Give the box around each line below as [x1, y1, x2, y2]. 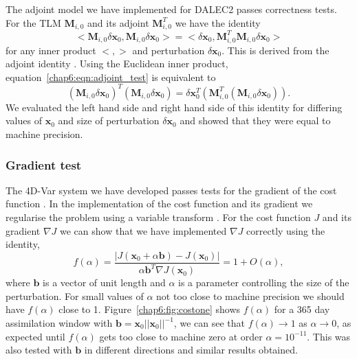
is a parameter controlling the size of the [178, 275, 349, 290]
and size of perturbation [58, 113, 160, 128]
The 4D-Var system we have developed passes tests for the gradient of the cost [6, 183, 337, 197]
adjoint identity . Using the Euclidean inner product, [6, 56, 228, 71]
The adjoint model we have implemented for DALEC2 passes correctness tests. [6, 2, 337, 16]
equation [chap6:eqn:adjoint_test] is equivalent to [6, 69, 216, 84]
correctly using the [246, 223, 325, 238]
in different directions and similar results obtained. [84, 343, 298, 357]
